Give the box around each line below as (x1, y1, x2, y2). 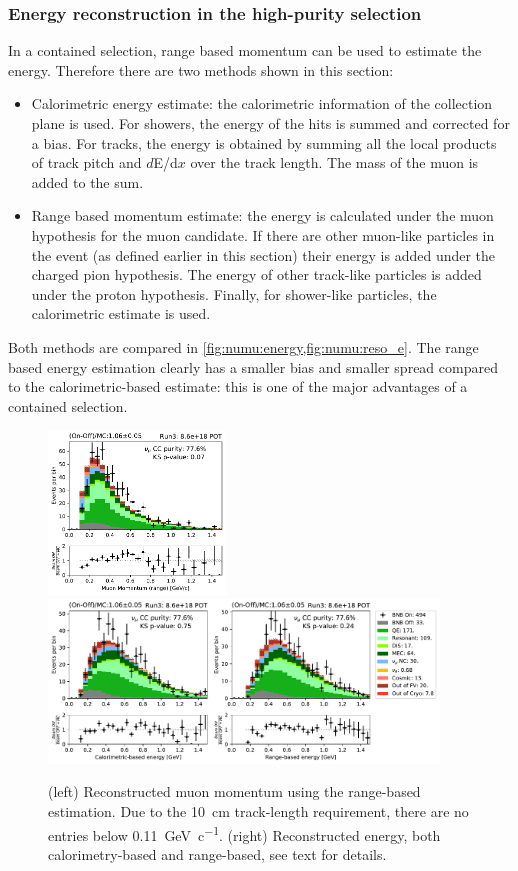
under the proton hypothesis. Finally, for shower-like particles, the (31, 283, 437, 304)
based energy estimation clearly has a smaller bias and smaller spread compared (8, 356, 498, 377)
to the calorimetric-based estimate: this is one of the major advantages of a (8, 376, 468, 397)
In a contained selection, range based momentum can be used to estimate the (8, 40, 482, 61)
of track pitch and (31, 152, 142, 173)
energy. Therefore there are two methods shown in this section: (8, 59, 394, 80)
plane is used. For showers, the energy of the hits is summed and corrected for (31, 113, 510, 133)
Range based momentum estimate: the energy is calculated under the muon (31, 205, 494, 226)
